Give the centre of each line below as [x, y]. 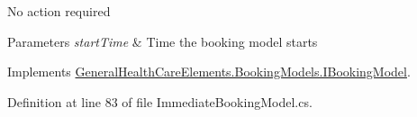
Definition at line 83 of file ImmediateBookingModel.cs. [160, 101]
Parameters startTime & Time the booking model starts [163, 41]
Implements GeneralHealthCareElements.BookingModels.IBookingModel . [209, 72]
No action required [59, 11]
